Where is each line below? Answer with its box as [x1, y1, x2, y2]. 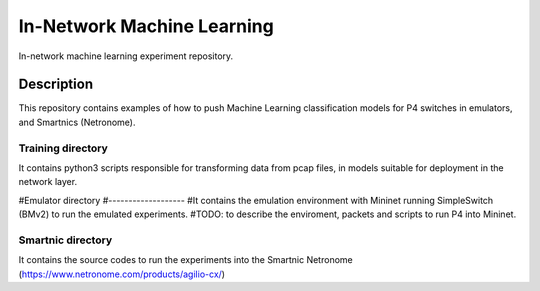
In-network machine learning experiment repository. [18, 50, 234, 62]
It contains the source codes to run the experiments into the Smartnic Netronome [18, 254, 354, 266]
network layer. [18, 176, 78, 188]
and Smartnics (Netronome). [18, 116, 136, 128]
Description [18, 76, 94, 93]
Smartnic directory [18, 233, 113, 247]
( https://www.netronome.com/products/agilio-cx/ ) [18, 268, 225, 280]
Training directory [18, 141, 109, 155]
